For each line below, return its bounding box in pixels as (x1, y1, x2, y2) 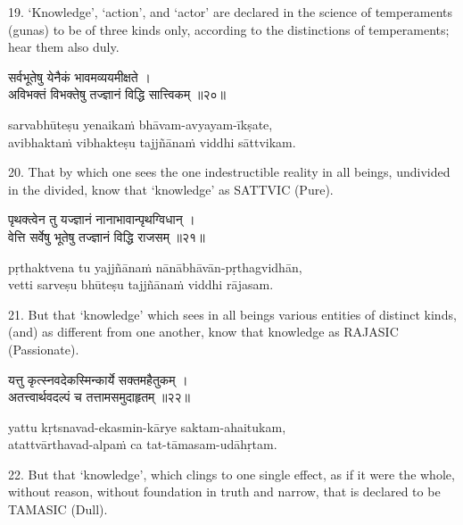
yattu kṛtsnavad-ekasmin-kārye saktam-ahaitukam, (8, 417, 286, 436)
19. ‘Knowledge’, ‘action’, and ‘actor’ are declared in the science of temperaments (8, 3, 453, 21)
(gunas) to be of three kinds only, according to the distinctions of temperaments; (8, 20, 450, 38)
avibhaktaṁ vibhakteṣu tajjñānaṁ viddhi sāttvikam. (8, 132, 296, 151)
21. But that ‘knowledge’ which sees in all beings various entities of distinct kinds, (8, 304, 457, 323)
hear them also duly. (8, 37, 120, 56)
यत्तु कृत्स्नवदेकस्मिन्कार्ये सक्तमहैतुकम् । (8, 370, 188, 388)
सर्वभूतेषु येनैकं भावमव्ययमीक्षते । (8, 67, 151, 86)
